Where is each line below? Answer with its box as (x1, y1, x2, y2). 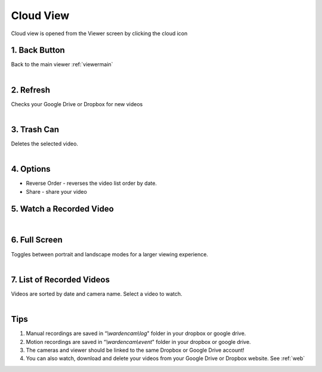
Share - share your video (26, 188, 88, 195)
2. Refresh (11, 85, 51, 95)
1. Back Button (11, 45, 65, 55)
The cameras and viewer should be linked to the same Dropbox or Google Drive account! (26, 346, 244, 354)
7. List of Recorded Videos (11, 274, 110, 284)
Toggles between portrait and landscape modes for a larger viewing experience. (11, 250, 209, 258)
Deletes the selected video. (11, 140, 79, 147)
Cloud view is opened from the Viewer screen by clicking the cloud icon (11, 30, 188, 37)
